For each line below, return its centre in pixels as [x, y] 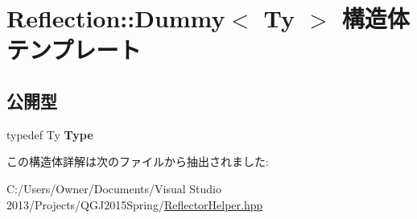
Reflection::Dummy [116, 18]
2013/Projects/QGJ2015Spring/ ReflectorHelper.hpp [135, 204]
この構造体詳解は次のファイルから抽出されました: [138, 161]
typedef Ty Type [50, 134]
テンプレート [74, 50]
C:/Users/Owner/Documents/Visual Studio [114, 188]
